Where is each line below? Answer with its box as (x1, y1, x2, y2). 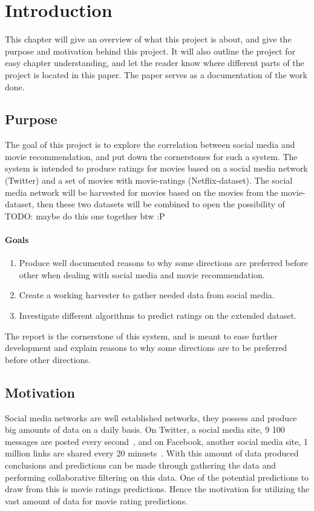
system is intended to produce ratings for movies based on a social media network (5, 162, 308, 175)
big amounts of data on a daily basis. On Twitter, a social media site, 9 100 (5, 423, 285, 436)
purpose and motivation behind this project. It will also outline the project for (5, 44, 295, 57)
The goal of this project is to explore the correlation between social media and (5, 138, 295, 151)
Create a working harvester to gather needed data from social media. (19, 289, 275, 301)
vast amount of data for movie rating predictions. (5, 494, 188, 507)
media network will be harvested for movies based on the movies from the (5, 185, 278, 198)
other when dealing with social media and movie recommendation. (19, 268, 265, 281)
